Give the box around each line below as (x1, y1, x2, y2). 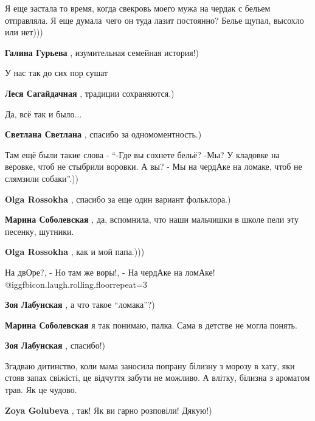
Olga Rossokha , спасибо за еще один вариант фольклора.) (5, 192, 231, 205)
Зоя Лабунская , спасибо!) (5, 339, 105, 352)
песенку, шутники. (5, 224, 74, 237)
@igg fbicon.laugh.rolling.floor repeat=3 (5, 277, 147, 290)
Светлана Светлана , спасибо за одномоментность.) (5, 128, 202, 141)
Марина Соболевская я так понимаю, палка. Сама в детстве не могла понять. (5, 318, 297, 331)
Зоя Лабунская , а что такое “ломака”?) (5, 298, 155, 311)
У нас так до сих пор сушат (5, 66, 108, 79)
